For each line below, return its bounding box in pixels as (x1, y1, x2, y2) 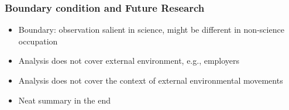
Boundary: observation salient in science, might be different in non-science (18, 23, 284, 36)
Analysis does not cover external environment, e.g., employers (18, 54, 240, 67)
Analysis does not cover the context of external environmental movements (18, 74, 283, 86)
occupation (18, 35, 58, 47)
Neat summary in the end (18, 94, 111, 106)
